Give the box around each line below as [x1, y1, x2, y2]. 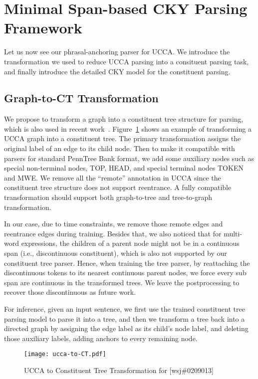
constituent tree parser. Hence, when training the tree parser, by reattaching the [4, 257, 250, 268]
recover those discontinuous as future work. [4, 287, 136, 297]
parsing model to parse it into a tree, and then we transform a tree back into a [4, 313, 245, 324]
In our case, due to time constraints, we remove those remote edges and [4, 218, 223, 229]
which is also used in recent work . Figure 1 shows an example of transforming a [4, 123, 252, 134]
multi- [224, 228, 243, 238]
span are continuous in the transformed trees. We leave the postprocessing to [4, 277, 240, 287]
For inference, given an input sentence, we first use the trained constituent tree [4, 303, 245, 314]
